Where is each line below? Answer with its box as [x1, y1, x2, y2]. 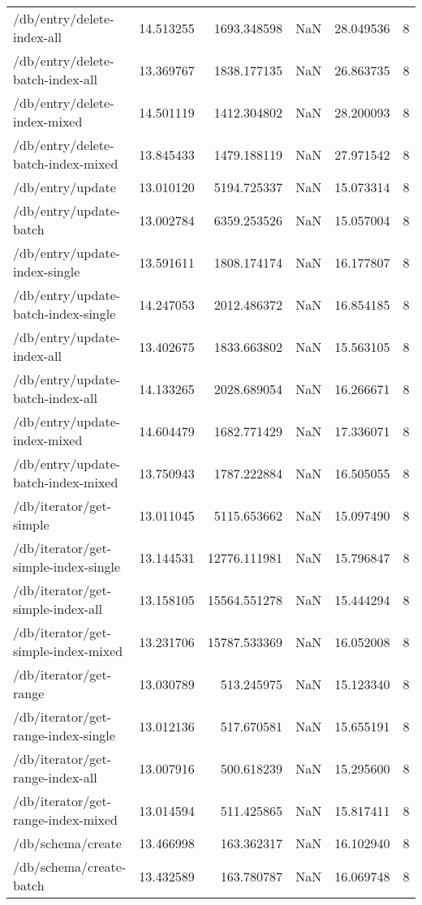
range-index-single [13, 726, 115, 744]
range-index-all [13, 768, 97, 787]
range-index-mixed [13, 810, 118, 829]
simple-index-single [13, 557, 121, 576]
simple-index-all [13, 599, 102, 618]
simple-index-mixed [13, 641, 123, 660]
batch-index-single [13, 304, 116, 323]
